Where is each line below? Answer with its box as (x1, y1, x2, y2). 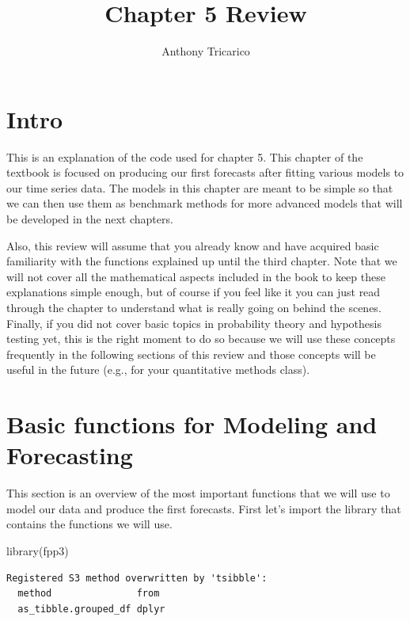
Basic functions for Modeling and (6, 408, 378, 440)
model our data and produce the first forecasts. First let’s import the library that (6, 500, 401, 516)
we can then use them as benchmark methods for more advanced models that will (6, 195, 403, 211)
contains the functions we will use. (6, 516, 173, 532)
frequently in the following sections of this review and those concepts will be (6, 345, 376, 362)
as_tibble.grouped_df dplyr (17, 603, 165, 615)
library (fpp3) (6, 543, 69, 559)
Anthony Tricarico (161, 43, 250, 59)
